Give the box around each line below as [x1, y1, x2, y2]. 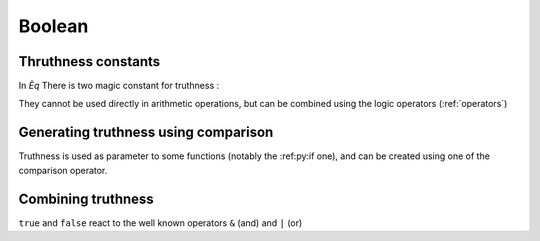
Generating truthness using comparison [18, 124, 274, 141]
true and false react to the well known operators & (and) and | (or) [18, 216, 303, 229]
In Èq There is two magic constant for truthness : [18, 80, 220, 92]
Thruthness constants [18, 53, 161, 70]
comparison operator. [18, 164, 108, 176]
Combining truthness [18, 190, 154, 207]
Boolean [18, 15, 89, 37]
